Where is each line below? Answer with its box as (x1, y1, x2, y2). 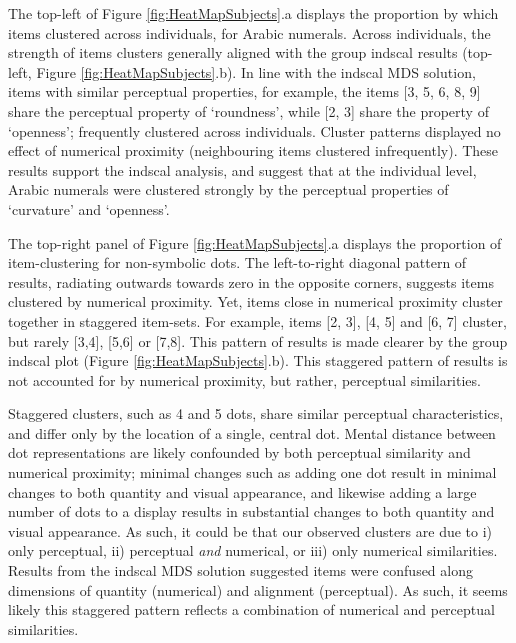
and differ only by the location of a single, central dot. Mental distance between (8, 422, 496, 443)
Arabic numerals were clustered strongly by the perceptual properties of (8, 179, 449, 200)
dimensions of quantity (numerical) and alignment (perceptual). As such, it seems (8, 579, 508, 600)
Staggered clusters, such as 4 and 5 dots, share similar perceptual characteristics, (8, 403, 504, 424)
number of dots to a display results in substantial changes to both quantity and (8, 501, 495, 522)
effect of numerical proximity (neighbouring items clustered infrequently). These (8, 140, 499, 161)
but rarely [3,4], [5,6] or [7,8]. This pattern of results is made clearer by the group (8, 330, 508, 351)
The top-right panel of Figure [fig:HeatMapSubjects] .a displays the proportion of (8, 232, 502, 253)
